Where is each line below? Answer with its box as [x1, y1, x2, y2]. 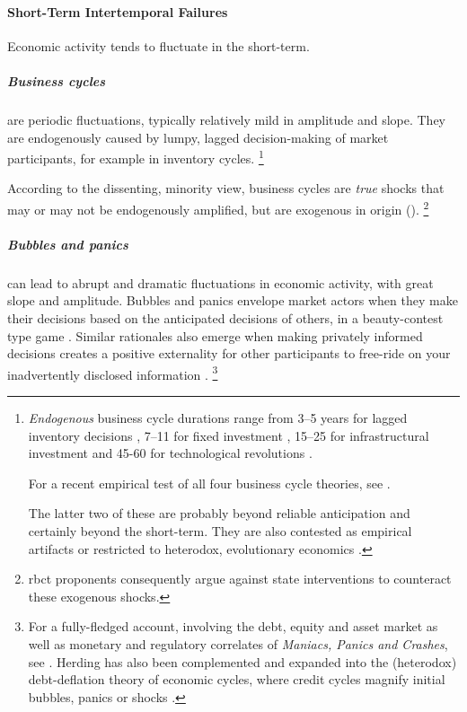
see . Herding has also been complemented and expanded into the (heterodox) [28, 652, 457, 671]
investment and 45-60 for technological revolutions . [28, 444, 313, 462]
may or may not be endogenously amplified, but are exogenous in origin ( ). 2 [7, 197, 429, 218]
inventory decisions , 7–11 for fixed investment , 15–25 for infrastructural [28, 426, 429, 444]
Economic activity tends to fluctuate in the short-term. [7, 36, 310, 55]
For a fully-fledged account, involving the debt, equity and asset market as [28, 617, 438, 636]
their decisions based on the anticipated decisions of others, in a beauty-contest [7, 308, 444, 327]
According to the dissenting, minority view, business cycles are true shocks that [7, 179, 445, 198]
